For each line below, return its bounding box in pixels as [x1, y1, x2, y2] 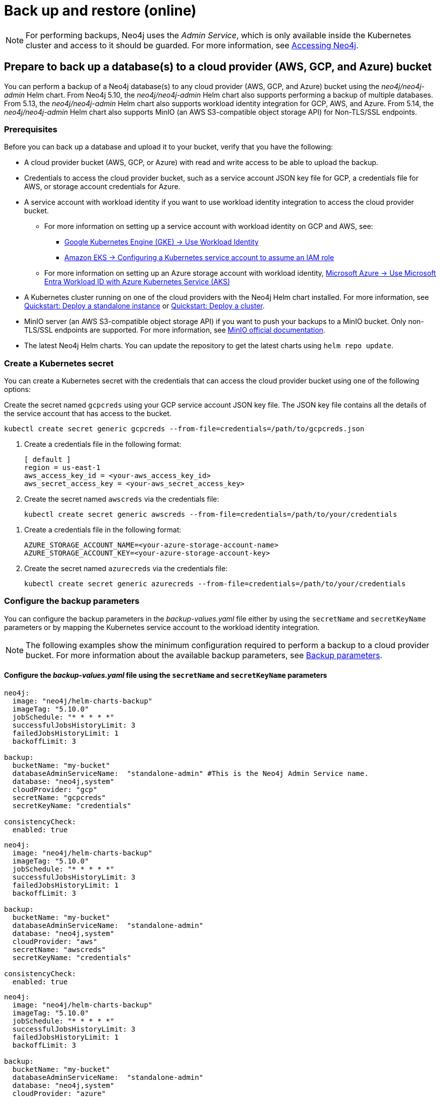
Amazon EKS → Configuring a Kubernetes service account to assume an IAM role [64, 253, 334, 262]
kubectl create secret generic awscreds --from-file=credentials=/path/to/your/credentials [24, 510, 397, 519]
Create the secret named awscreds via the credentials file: [24, 495, 219, 504]
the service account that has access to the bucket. [4, 409, 171, 418]
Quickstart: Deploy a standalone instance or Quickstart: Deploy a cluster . [24, 301, 265, 310]
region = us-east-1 [24, 463, 101, 472]
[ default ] [24, 455, 71, 464]
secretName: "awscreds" [12, 946, 106, 954]
